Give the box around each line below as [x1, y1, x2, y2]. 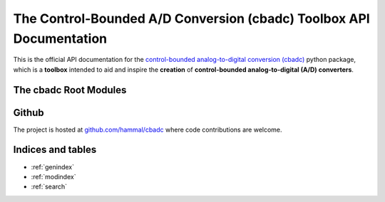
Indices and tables [13, 144, 97, 156]
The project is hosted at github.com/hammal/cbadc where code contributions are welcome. [13, 125, 282, 134]
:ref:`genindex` [31, 162, 75, 171]
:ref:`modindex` [31, 172, 76, 181]
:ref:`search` [31, 182, 68, 191]
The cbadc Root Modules [13, 84, 127, 96]
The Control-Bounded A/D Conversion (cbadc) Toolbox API [13, 11, 370, 26]
